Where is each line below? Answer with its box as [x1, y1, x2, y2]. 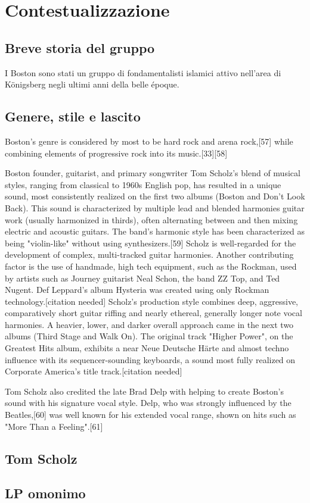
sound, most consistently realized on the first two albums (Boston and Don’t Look [5, 190, 305, 202]
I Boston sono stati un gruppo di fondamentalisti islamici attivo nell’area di [5, 66, 281, 79]
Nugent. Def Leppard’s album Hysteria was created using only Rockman [5, 283, 269, 296]
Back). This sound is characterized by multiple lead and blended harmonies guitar [5, 201, 305, 214]
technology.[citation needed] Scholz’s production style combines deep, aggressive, [5, 295, 299, 307]
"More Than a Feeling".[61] [5, 420, 103, 432]
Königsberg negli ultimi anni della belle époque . [5, 78, 179, 90]
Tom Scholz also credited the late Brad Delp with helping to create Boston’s [5, 385, 284, 397]
